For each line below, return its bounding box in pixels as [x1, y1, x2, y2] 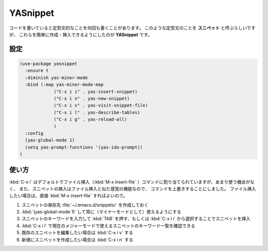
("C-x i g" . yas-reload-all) [54, 117, 128, 122]
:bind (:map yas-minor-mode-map [25, 82, 104, 87]
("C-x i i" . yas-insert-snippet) [54, 88, 137, 94]
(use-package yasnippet [19, 61, 78, 67]
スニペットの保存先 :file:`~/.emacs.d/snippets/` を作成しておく [21, 202, 149, 208]
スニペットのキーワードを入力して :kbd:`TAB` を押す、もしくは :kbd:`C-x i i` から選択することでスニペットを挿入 [21, 216, 251, 222]
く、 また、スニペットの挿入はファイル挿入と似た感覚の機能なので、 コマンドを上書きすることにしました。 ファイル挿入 [9, 185, 257, 191]
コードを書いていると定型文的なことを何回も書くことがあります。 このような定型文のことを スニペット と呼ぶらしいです [9, 25, 256, 31]
